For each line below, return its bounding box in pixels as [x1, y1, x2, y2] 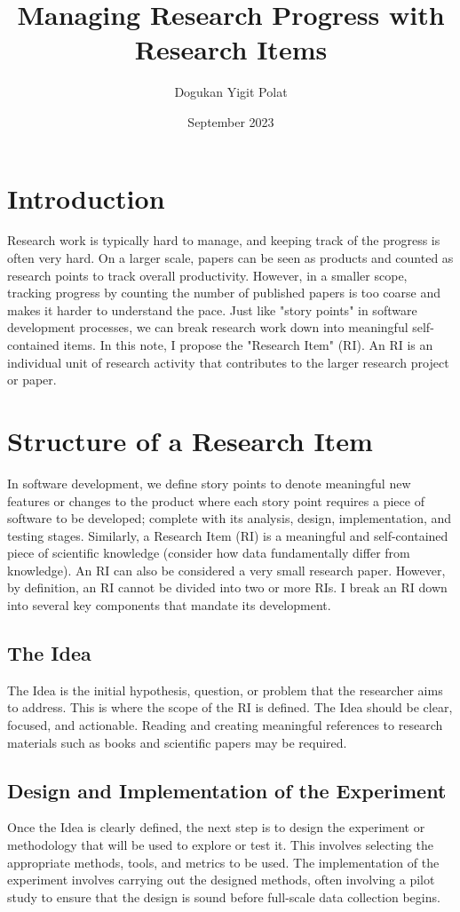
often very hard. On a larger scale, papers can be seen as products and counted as [7, 249, 454, 267]
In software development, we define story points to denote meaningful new [7, 473, 411, 492]
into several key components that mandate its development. [7, 596, 331, 615]
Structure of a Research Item [7, 422, 373, 458]
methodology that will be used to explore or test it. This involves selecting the [7, 836, 433, 854]
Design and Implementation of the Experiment [7, 776, 447, 804]
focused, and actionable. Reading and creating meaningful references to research [7, 716, 443, 734]
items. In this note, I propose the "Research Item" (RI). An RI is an [63, 336, 433, 353]
